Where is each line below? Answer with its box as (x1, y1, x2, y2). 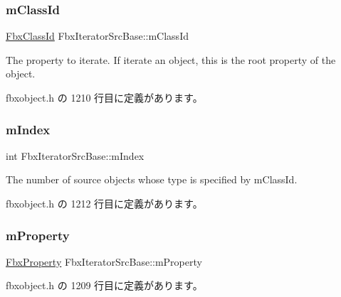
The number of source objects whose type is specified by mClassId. (6, 172, 298, 187)
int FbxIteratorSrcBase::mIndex (6, 148, 145, 163)
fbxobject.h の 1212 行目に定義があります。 (6, 196, 203, 210)
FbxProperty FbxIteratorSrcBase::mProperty (6, 254, 202, 269)
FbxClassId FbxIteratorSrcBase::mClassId (6, 28, 189, 43)
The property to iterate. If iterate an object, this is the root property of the (6, 52, 336, 67)
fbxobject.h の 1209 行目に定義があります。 (6, 278, 203, 293)
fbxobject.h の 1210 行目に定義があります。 (6, 90, 203, 104)
